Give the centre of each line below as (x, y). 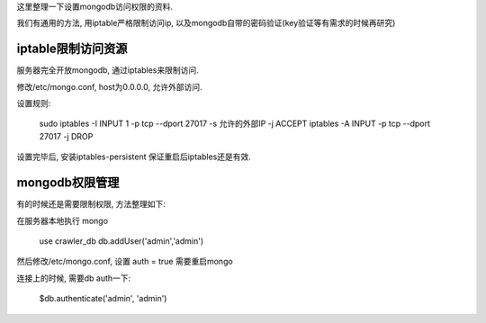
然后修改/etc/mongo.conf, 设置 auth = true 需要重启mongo (125, 262)
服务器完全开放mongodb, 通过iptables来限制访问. (108, 70)
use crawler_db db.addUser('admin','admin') (121, 241)
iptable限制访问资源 (72, 49)
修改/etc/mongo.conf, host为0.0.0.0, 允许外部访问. (109, 86)
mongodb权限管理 (68, 183)
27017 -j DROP (66, 136)
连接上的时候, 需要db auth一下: (74, 278)
